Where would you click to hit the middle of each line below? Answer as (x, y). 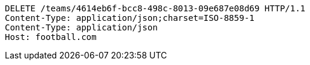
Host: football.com (51, 37)
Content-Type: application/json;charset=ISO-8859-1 (130, 18)
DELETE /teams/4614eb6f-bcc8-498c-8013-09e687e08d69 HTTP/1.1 (155, 8)
